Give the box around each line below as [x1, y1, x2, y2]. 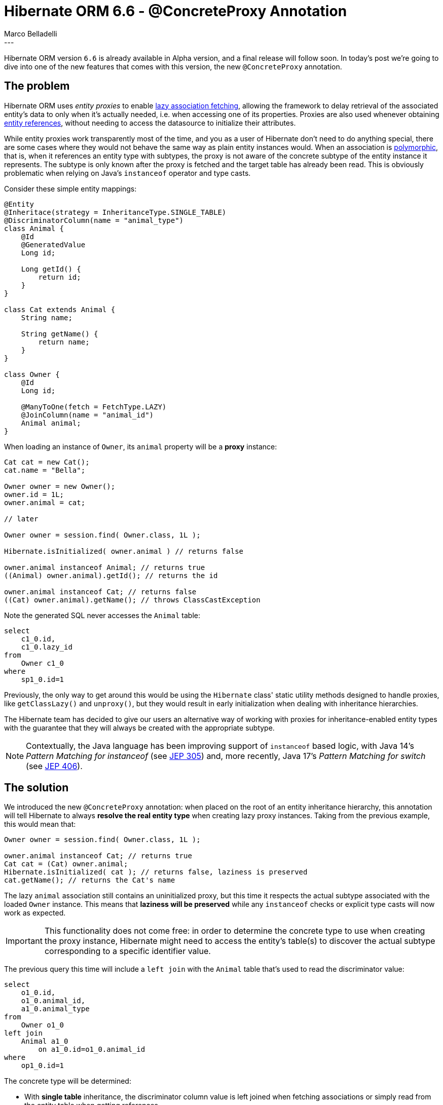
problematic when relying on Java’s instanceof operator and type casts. [4, 168, 251, 177]
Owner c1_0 [21, 659, 64, 667]
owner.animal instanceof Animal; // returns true [4, 563, 205, 571]
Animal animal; [21, 418, 81, 427]
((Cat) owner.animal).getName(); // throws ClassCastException [4, 595, 261, 604]
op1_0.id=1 [21, 1061, 64, 1070]
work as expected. [4, 908, 66, 918]
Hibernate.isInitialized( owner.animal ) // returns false [4, 547, 244, 555]
